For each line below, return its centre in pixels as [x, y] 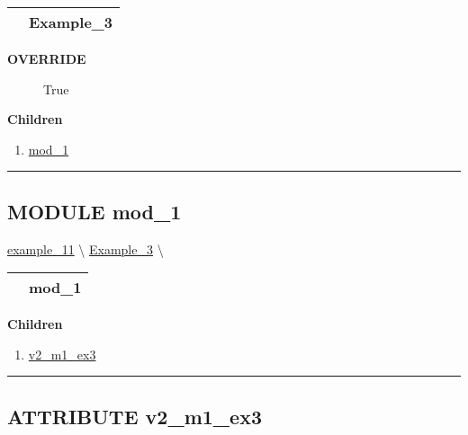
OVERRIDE [47, 58]
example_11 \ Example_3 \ [85, 249]
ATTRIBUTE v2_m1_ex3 [135, 416]
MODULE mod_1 [94, 211]
